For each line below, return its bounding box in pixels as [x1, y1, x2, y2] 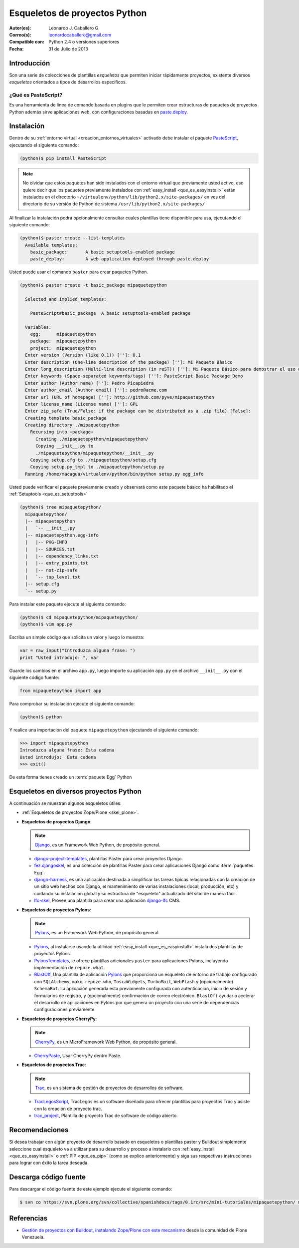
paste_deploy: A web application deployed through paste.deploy [30, 256, 209, 262]
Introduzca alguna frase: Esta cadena [19, 747, 115, 753]
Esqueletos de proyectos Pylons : [21, 907, 92, 913]
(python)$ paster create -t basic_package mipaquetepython [19, 282, 167, 288]
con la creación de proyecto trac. [34, 1106, 102, 1112]
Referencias [9, 1214, 48, 1223]
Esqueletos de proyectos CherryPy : [21, 1016, 97, 1022]
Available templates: [25, 242, 78, 248]
